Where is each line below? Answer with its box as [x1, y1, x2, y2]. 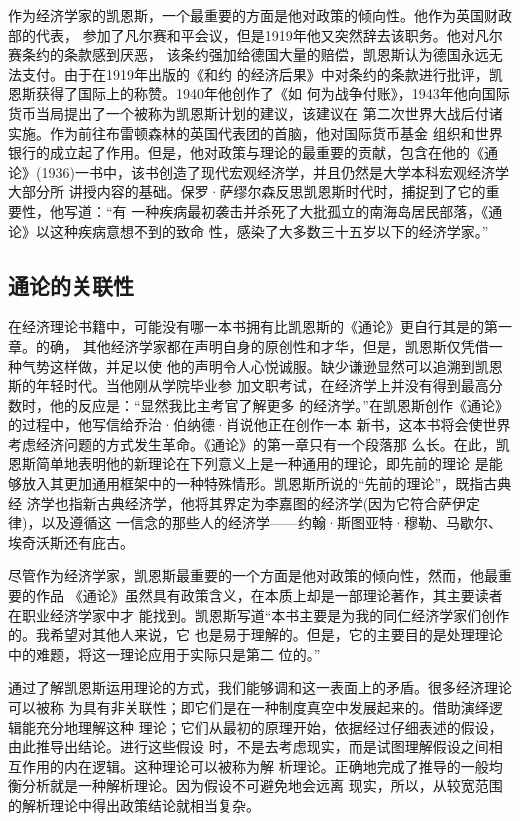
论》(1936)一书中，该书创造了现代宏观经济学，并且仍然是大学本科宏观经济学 [8, 161, 509, 182]
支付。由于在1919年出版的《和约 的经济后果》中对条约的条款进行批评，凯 [21, 63, 503, 84]
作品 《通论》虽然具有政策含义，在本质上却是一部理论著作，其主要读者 [35, 585, 503, 606]
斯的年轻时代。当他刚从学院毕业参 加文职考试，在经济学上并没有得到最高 [8, 375, 489, 396]
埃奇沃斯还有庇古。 [8, 531, 134, 552]
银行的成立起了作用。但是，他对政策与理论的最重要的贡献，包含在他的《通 [8, 142, 498, 163]
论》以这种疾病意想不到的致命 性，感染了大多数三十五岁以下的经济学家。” [8, 220, 489, 241]
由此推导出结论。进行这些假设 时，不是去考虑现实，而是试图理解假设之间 [8, 736, 489, 757]
